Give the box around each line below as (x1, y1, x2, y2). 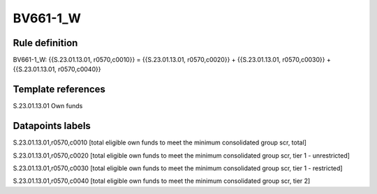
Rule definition (13, 37, 78, 49)
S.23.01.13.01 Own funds (13, 102, 83, 110)
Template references (13, 84, 106, 96)
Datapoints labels (13, 120, 91, 132)
